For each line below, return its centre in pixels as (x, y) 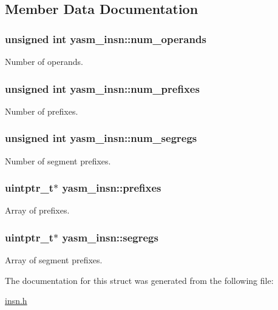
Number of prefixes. (42, 111)
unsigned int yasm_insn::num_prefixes (102, 88)
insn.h (16, 301)
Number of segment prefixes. (58, 160)
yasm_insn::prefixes (112, 188)
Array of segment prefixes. (54, 260)
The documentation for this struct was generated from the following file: (139, 280)
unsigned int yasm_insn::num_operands (106, 39)
